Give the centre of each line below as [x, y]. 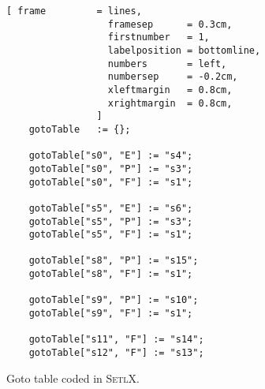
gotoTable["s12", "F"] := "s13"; [116, 353]
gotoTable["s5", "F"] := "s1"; [111, 235]
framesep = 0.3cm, [170, 24]
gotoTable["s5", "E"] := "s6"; [111, 208]
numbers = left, [167, 64]
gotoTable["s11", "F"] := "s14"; [116, 340]
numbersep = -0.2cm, [173, 77]
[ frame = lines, [74, 11]
